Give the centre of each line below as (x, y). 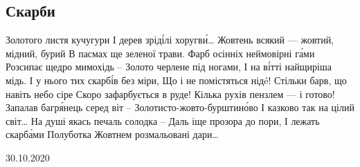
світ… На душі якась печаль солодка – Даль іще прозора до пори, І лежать (163, 120)
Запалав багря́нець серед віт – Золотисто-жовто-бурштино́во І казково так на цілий (180, 107)
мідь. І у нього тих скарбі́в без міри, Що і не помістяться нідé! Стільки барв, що (176, 80)
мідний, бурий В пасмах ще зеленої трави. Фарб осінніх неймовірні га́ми (160, 53)
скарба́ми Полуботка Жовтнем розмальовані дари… (112, 134)
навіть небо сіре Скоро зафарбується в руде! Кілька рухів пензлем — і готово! (170, 94)
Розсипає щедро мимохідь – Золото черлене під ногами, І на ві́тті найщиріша (169, 67)
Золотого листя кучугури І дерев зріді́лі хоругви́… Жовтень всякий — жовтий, (170, 40)
